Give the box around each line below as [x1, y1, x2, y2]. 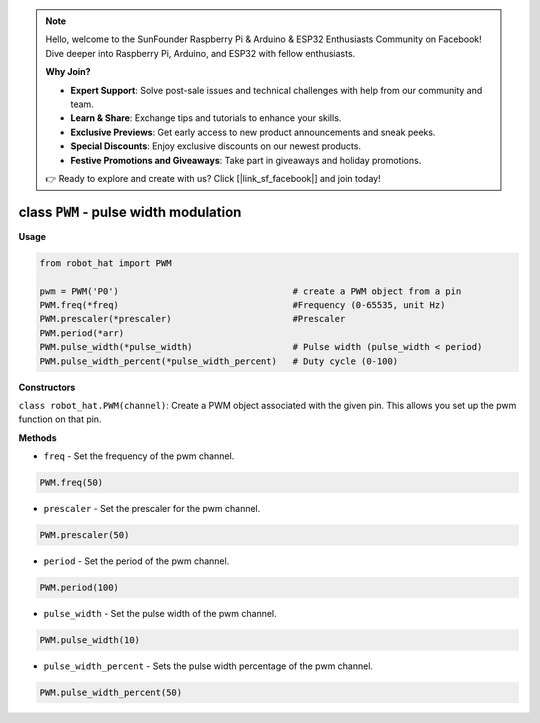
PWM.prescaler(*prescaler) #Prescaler [39, 313, 346, 325]
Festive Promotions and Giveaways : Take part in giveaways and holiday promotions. [70, 154, 422, 166]
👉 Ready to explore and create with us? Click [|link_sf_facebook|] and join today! [45, 172, 381, 184]
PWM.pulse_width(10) [39, 634, 140, 645]
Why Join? [45, 66, 91, 78]
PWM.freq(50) [39, 477, 104, 489]
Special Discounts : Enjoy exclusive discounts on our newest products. [70, 140, 362, 152]
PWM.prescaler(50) [39, 530, 130, 541]
